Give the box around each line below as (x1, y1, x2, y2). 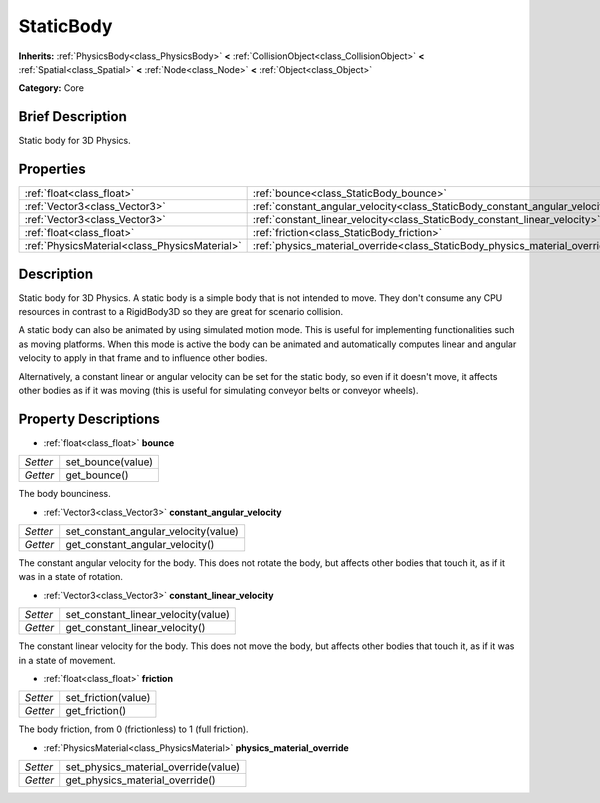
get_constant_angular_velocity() (65, 538, 215, 552)
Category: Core (18, 82, 85, 94)
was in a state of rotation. (18, 571, 124, 583)
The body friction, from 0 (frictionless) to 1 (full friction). (18, 723, 249, 735)
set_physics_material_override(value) (65, 760, 240, 774)
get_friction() (65, 704, 127, 718)
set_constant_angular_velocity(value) (65, 525, 239, 539)
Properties (18, 161, 86, 178)
